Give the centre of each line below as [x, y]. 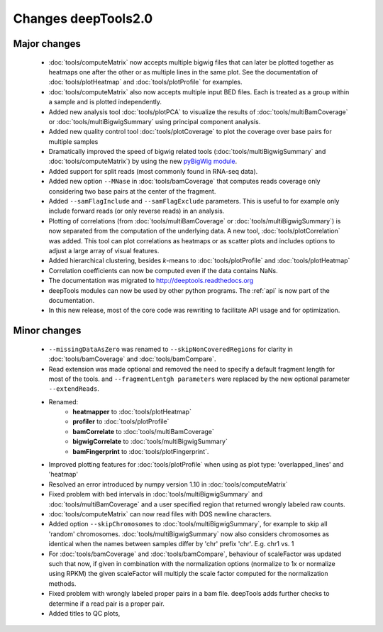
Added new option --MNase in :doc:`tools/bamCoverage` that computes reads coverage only [184, 182]
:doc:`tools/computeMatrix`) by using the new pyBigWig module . [143, 161]
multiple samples [73, 141]
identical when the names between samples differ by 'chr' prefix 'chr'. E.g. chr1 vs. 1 [171, 544]
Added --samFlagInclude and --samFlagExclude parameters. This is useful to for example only [194, 201]
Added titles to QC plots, [84, 613]
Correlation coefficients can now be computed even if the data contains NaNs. [163, 270]
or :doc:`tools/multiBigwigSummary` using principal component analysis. [155, 121]
